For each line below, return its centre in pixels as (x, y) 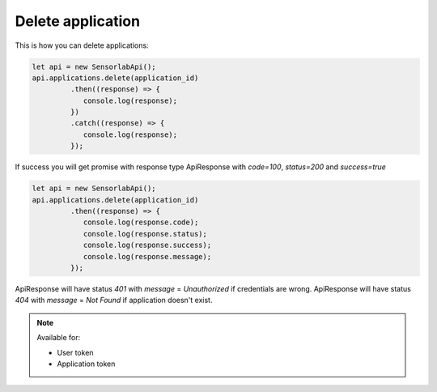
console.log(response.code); (141, 222)
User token (75, 352)
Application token (86, 364)
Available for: (59, 338)
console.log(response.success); (147, 245)
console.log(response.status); (145, 234)
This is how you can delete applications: (82, 45)
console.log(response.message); (147, 256)
